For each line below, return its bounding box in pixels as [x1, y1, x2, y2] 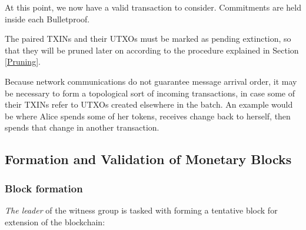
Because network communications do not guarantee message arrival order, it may [5, 75, 297, 87]
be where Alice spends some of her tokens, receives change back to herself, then [5, 109, 291, 122]
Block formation [5, 181, 83, 195]
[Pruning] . [5, 55, 41, 68]
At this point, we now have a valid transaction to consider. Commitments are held [5, 1, 301, 13]
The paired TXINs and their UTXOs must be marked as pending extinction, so [5, 32, 291, 45]
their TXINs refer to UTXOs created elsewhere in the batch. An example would [5, 98, 293, 111]
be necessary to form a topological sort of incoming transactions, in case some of [5, 86, 295, 99]
